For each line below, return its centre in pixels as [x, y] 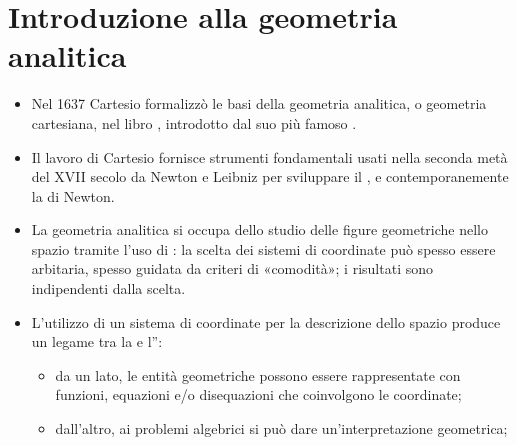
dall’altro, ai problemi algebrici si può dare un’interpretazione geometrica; [281, 428]
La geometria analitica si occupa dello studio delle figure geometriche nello [260, 229]
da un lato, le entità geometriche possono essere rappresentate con [258, 374]
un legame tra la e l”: [97, 341]
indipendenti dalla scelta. [108, 288]
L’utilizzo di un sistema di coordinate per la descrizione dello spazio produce [266, 321]
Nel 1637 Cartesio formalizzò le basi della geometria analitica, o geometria [259, 103]
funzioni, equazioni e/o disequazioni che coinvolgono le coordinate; [258, 394]
